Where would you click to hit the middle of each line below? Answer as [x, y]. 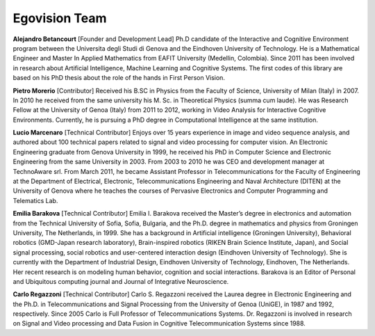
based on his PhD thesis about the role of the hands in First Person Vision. [119, 78]
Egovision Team [60, 18]
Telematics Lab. [35, 200]
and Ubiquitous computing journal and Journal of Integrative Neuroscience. [121, 281]
